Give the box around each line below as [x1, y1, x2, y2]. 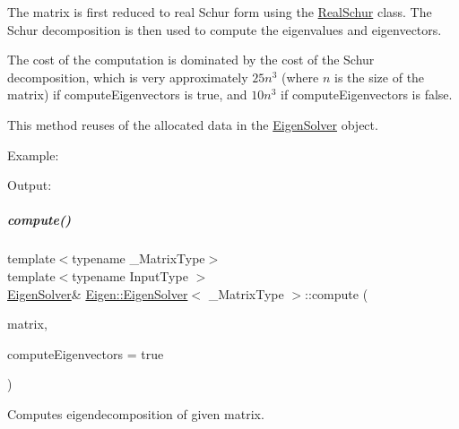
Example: [7, 145, 59, 164]
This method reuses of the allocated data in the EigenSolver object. [7, 115, 378, 133]
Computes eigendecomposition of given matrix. [7, 404, 264, 423]
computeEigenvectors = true [7, 344, 164, 363]
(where [281, 67, 319, 86]
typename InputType [72, 266, 188, 285]
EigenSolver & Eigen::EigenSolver [7, 284, 188, 303]
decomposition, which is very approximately [7, 67, 248, 86]
